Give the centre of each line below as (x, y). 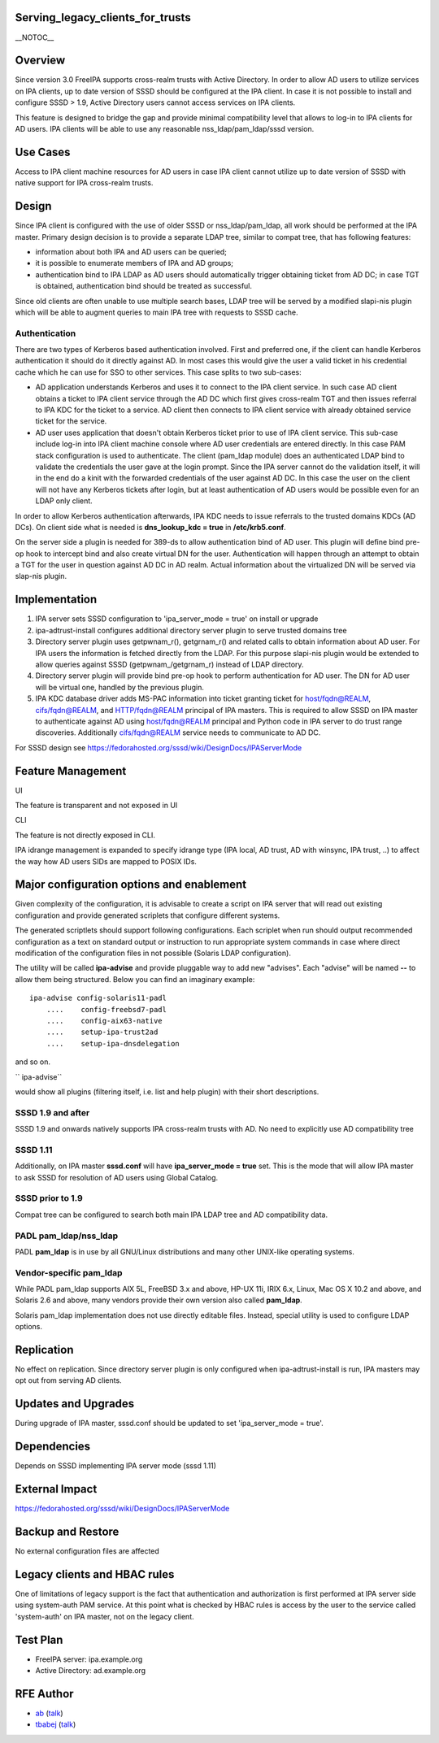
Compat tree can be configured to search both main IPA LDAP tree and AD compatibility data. (172, 1215)
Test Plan (39, 1639)
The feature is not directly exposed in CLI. (85, 835)
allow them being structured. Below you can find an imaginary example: (135, 979)
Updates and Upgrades (75, 1404)
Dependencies (53, 1447)
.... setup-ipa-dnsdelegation (113, 1043)
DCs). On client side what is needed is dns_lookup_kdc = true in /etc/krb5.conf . (150, 527)
